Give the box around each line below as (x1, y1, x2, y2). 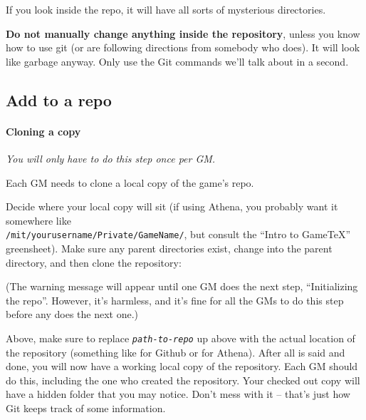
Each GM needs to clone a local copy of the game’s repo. (6, 175, 254, 190)
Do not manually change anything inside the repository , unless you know (6, 26, 360, 41)
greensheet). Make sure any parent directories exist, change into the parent (6, 240, 333, 255)
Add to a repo (6, 88, 112, 111)
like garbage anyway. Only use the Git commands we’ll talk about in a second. (6, 53, 349, 68)
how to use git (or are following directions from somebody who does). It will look (6, 40, 360, 55)
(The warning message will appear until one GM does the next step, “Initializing (6, 279, 358, 294)
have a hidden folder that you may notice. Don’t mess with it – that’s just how (6, 386, 350, 401)
